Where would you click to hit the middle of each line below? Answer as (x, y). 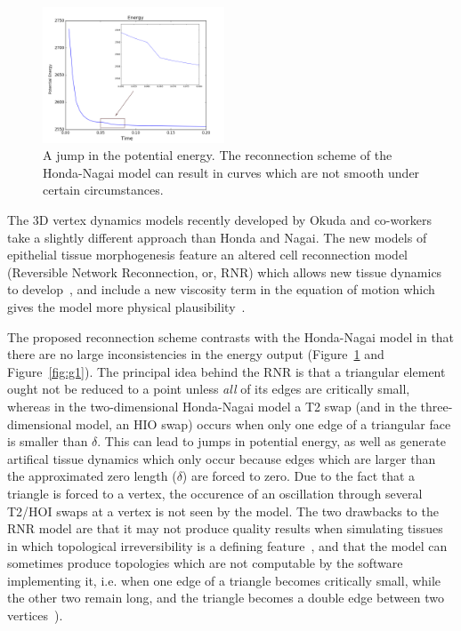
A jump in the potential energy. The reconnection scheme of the (218, 155)
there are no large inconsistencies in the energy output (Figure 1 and (196, 354)
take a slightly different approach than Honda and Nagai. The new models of (217, 237)
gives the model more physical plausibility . (126, 306)
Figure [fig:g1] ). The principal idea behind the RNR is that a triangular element (226, 371)
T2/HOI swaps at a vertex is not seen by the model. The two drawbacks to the (223, 511)
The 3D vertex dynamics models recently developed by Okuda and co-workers (219, 220)
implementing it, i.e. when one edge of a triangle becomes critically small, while (224, 580)
